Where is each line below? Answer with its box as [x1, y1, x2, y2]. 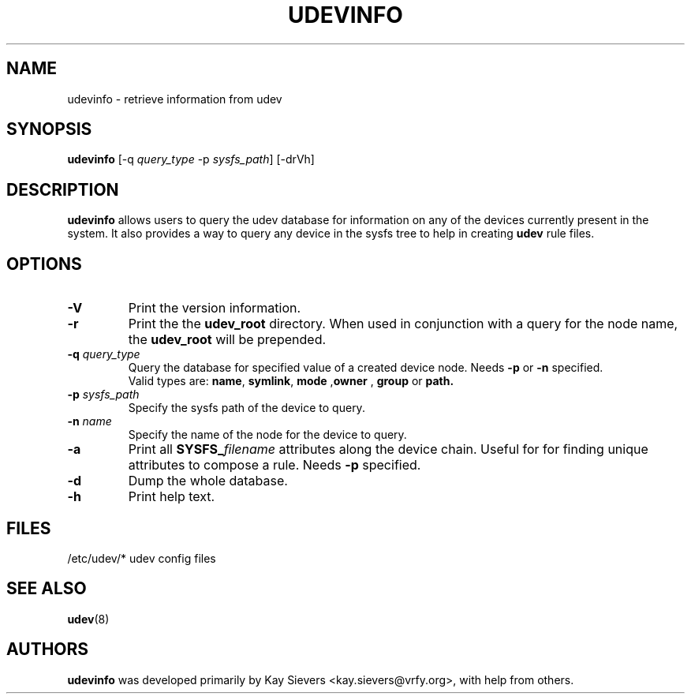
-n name [67, 414, 112, 429]
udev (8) [67, 612, 110, 626]
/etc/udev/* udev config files [67, 551, 216, 565]
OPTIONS [6, 253, 82, 274]
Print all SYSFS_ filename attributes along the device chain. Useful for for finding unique [128, 441, 648, 458]
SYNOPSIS [6, 119, 92, 140]
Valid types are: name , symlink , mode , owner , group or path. [128, 374, 454, 388]
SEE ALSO [6, 578, 87, 599]
